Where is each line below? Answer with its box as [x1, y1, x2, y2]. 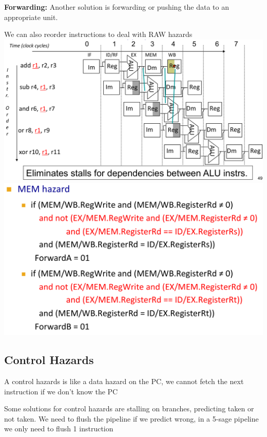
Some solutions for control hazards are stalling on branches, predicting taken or [4, 403, 254, 414]
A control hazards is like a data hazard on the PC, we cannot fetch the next [4, 376, 244, 387]
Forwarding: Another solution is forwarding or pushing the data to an [4, 2, 229, 12]
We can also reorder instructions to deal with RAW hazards [4, 29, 193, 40]
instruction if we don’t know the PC [4, 386, 118, 396]
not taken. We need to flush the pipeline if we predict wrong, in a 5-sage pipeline [4, 413, 259, 424]
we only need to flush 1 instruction [4, 423, 113, 434]
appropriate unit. [4, 11, 58, 22]
